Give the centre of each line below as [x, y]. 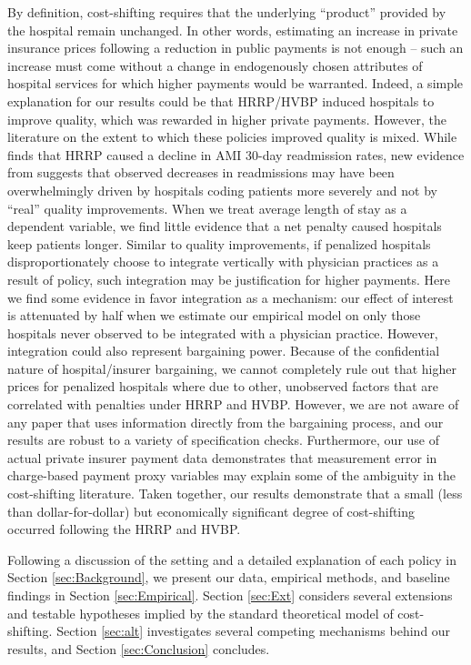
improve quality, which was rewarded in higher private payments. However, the [227, 119]
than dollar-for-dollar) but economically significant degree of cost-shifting [211, 511]
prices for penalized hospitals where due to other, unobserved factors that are [223, 386]
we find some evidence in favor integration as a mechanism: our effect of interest [230, 297]
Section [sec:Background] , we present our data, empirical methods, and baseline [229, 577]
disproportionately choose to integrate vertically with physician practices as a [223, 262]
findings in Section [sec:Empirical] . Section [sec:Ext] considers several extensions [230, 595]
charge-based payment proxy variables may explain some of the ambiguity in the [232, 475]
